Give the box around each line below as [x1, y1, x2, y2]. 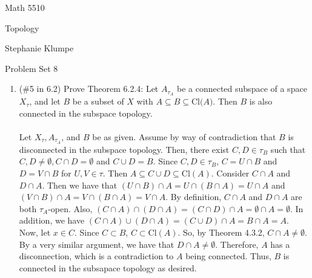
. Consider [211, 167, 250, 179]
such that [270, 143, 306, 155]
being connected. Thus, [185, 250, 271, 262]
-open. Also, [48, 202, 93, 215]
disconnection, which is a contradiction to [19, 250, 174, 262]
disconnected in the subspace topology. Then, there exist [19, 143, 230, 155]
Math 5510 [5, 1, 45, 13]
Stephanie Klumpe [5, 42, 74, 54]
